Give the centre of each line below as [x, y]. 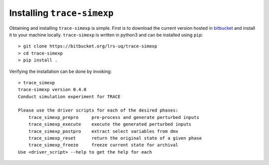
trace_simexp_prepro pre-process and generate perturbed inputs [114, 117]
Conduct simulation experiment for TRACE [69, 96]
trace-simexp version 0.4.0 [52, 90]
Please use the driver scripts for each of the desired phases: [98, 110]
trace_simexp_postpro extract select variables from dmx [103, 131]
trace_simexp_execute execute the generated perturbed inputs [110, 124]
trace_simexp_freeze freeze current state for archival [103, 145]
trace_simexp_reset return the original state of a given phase [115, 138]
